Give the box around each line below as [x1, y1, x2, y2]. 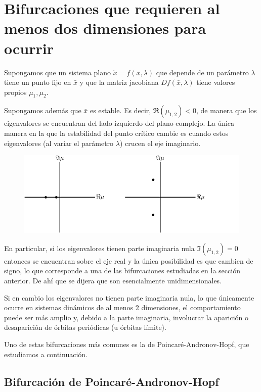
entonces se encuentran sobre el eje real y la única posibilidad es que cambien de [4, 255, 253, 266]
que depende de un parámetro [156, 67, 249, 77]
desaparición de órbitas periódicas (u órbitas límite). [4, 322, 166, 332]
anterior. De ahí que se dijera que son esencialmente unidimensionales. [4, 275, 222, 285]
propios [4, 86, 27, 97]
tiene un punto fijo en [4, 77, 71, 87]
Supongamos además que [4, 105, 81, 116]
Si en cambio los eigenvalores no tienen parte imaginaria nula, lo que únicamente [4, 292, 254, 303]
